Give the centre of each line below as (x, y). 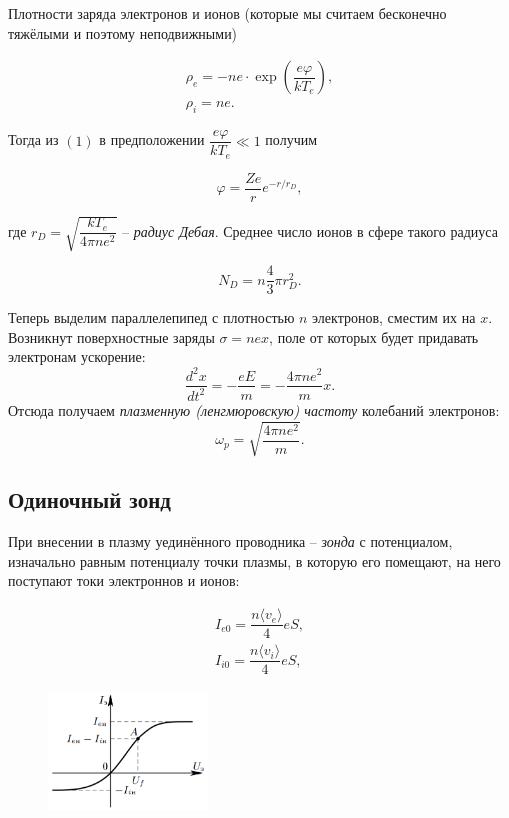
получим (291, 139)
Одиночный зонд (89, 499)
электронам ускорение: (77, 356)
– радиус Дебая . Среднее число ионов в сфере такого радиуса (309, 230)
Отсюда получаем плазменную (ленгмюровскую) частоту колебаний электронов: (254, 409)
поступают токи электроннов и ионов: (124, 580)
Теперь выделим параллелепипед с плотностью (151, 317)
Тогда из (33, 139)
